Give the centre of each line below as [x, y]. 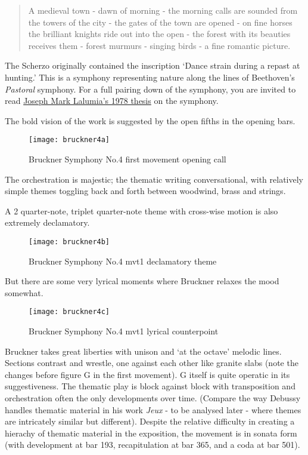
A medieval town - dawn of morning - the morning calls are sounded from [163, 10]
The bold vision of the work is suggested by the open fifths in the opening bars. [150, 120]
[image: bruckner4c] [69, 312]
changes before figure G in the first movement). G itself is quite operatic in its [147, 374]
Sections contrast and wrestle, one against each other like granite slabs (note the [152, 363]
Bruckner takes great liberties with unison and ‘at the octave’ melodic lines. [143, 351]
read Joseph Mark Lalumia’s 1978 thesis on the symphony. [112, 101]
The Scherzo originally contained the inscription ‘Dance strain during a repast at [153, 65]
